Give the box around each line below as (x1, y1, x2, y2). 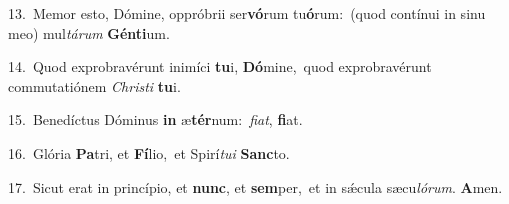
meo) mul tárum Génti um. (8, 22, 170, 43)
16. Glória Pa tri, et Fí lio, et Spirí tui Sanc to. (8, 142, 290, 163)
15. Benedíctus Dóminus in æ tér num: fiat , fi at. (8, 109, 303, 130)
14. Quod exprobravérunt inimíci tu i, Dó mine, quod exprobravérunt (8, 56, 432, 77)
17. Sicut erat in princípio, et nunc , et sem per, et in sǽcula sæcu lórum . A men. (8, 176, 503, 197)
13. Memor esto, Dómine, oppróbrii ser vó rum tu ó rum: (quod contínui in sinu (8, 3, 486, 23)
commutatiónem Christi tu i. (8, 75, 181, 96)
